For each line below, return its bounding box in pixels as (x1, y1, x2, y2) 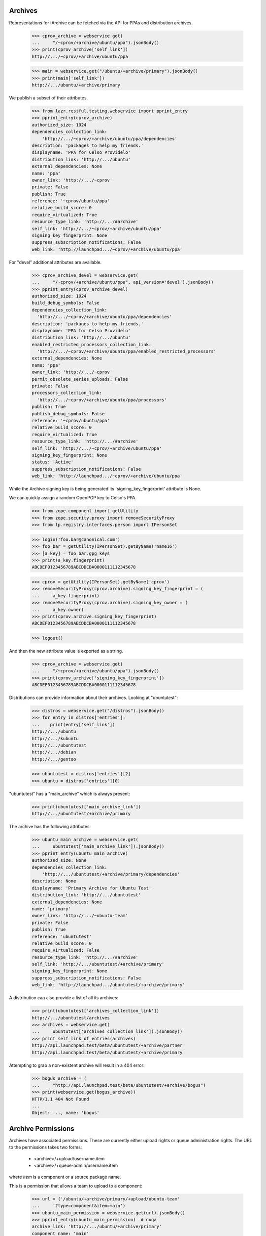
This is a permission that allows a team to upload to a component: (9, 1183, 143, 1189)
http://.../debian (32, 750, 76, 755)
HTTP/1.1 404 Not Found (32, 1096, 90, 1102)
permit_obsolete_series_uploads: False (32, 376, 128, 382)
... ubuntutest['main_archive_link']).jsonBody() (32, 843, 165, 849)
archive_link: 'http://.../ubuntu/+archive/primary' (32, 1224, 162, 1230)
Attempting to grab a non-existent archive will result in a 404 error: (9, 1062, 145, 1068)
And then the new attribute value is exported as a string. (9, 648, 123, 654)
